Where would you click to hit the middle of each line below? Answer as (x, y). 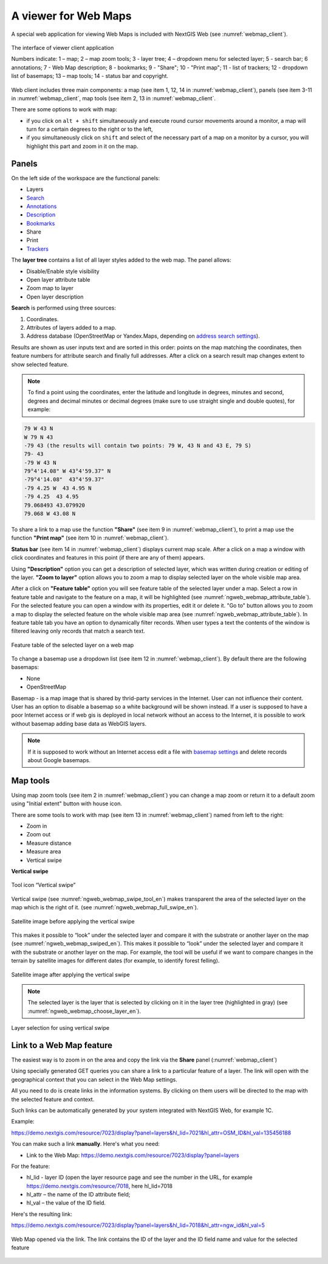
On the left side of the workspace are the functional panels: (86, 178)
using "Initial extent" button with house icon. (67, 804)
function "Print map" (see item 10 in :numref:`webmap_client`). (90, 538)
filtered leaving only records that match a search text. (78, 631)
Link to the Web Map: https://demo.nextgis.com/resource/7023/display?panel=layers (133, 1155)
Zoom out (39, 835)
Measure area (44, 852)
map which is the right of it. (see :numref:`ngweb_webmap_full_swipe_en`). (105, 908)
